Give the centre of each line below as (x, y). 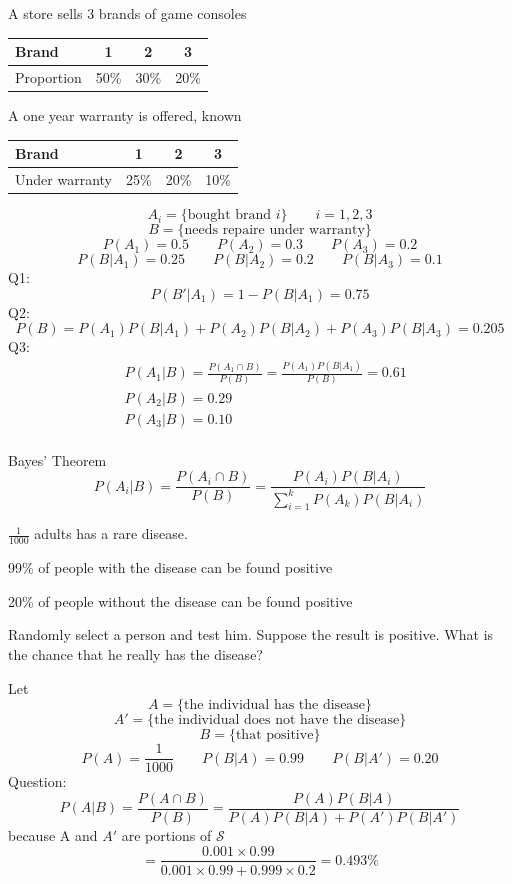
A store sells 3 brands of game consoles (127, 13)
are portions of (166, 834)
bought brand (229, 215)
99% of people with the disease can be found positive (170, 567)
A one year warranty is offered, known (125, 115)
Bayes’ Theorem (57, 459)
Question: (37, 781)
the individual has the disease (275, 705)
